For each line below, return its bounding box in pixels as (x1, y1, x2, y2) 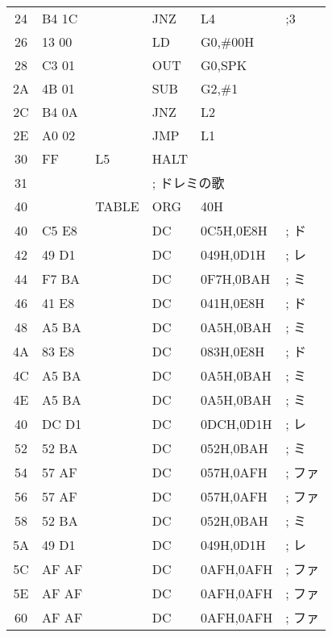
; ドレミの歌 (151, 173, 225, 192)
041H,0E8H (200, 293, 265, 312)
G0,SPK (200, 56, 247, 74)
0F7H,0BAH (200, 269, 271, 288)
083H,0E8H (200, 341, 265, 360)
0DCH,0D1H (200, 414, 272, 433)
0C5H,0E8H (200, 220, 268, 239)
